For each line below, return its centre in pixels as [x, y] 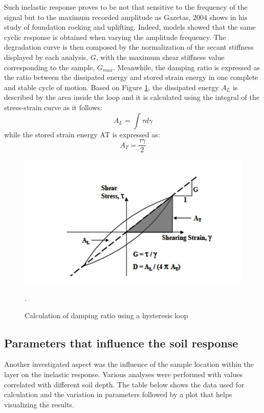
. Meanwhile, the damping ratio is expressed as [187, 67]
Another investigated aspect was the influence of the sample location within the [129, 364]
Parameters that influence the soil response [121, 343]
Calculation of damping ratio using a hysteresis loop [106, 315]
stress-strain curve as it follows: [53, 107]
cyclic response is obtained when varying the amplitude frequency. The [115, 37]
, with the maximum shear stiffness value [160, 57]
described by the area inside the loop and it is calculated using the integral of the [132, 97]
